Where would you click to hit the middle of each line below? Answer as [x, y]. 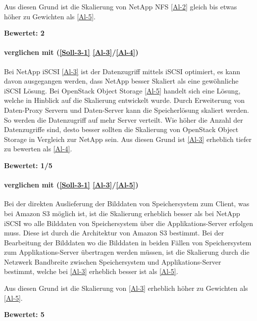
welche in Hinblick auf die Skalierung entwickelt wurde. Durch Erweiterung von [124, 100]
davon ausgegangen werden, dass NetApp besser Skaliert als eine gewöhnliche [121, 81]
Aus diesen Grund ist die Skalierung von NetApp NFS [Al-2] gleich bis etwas [121, 6]
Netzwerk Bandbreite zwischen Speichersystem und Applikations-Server [113, 261]
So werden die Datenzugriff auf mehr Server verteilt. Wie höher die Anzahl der [124, 119]
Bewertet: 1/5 [28, 165]
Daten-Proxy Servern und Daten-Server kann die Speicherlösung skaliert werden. [127, 110]
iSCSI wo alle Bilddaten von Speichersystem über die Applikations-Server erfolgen [129, 223]
